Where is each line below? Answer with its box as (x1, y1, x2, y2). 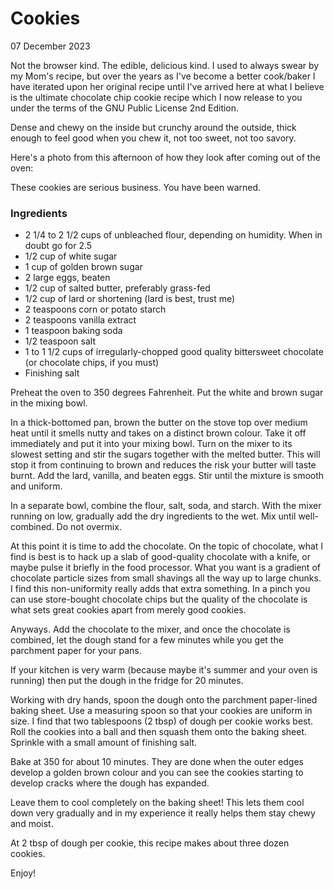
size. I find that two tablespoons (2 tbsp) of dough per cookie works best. (10, 715, 314, 727)
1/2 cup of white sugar (24, 250, 118, 262)
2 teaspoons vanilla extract (24, 314, 137, 326)
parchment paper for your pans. (10, 645, 142, 657)
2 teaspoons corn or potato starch (24, 303, 167, 316)
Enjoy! (10, 867, 37, 879)
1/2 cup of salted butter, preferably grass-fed (24, 282, 211, 294)
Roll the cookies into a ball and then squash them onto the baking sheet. (10, 726, 307, 738)
